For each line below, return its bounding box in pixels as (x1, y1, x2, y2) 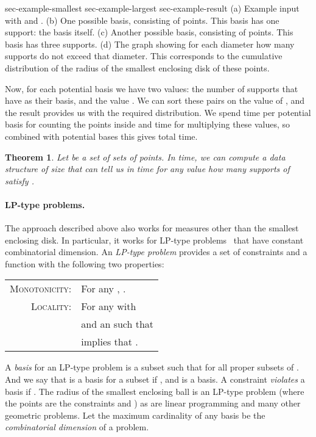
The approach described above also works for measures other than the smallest (5, 222, 299, 234)
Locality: (31, 299, 72, 314)
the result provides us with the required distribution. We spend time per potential (5, 106, 311, 118)
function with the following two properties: (5, 257, 164, 270)
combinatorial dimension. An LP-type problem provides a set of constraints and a (5, 245, 307, 258)
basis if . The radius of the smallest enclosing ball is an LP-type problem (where (5, 385, 304, 397)
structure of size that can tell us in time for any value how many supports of (5, 162, 290, 175)
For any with (81, 299, 136, 314)
